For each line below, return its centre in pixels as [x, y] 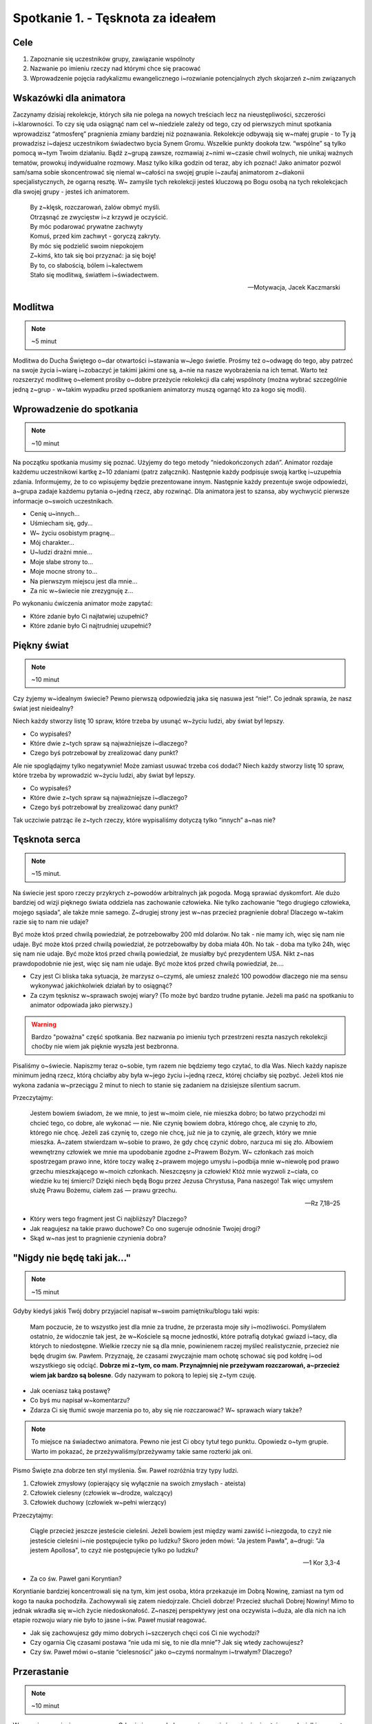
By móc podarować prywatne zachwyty [86, 227]
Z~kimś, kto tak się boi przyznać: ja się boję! [93, 256]
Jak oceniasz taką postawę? [70, 1390]
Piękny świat [41, 645]
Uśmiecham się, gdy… [61, 523]
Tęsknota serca [46, 840]
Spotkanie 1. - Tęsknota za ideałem [114, 18]
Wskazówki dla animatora [69, 98]
